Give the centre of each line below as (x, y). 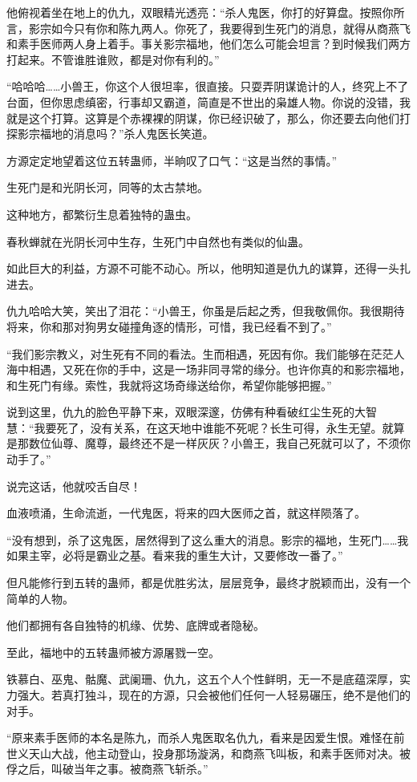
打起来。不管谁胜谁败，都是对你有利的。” (113, 59)
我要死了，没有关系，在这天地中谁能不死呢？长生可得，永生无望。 (208, 427)
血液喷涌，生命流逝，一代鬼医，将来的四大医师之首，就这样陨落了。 (186, 513)
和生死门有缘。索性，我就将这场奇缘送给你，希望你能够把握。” (169, 385)
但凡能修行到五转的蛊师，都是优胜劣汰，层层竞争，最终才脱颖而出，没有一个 (208, 583)
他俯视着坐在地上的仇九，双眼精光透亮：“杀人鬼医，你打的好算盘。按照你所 (206, 12)
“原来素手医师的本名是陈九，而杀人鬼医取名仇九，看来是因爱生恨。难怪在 (200, 737)
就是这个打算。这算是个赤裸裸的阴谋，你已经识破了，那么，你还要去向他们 (203, 118)
